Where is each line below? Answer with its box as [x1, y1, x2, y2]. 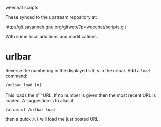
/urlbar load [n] [5, 82, 42, 87]
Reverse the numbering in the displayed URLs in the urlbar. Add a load [5, 67, 150, 73]
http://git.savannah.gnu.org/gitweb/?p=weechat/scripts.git [5, 24, 126, 30]
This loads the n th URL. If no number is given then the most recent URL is [5, 91, 156, 98]
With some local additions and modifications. [5, 34, 98, 39]
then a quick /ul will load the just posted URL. [5, 116, 100, 122]
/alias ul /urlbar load [5, 107, 55, 112]
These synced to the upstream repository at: [5, 14, 97, 20]
